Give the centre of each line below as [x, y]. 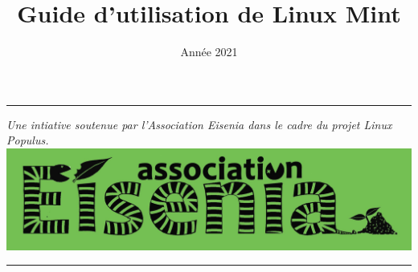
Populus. [28, 140]
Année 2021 [209, 52]
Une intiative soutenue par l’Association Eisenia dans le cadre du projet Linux [199, 124]
